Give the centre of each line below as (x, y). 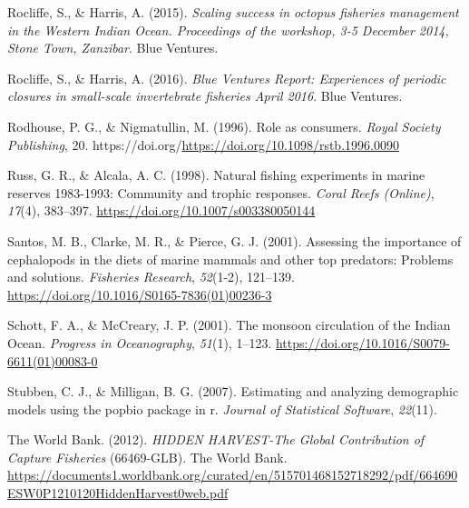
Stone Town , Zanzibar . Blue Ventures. (113, 48)
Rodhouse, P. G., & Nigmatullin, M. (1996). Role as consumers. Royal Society (224, 126)
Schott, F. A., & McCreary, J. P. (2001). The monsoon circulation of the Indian (229, 325)
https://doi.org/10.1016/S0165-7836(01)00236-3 (140, 294)
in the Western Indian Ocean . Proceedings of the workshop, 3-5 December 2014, (228, 30)
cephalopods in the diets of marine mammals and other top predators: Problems (230, 259)
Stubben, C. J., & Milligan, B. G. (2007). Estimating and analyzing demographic (233, 391)
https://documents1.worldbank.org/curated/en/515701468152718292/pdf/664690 (233, 475)
